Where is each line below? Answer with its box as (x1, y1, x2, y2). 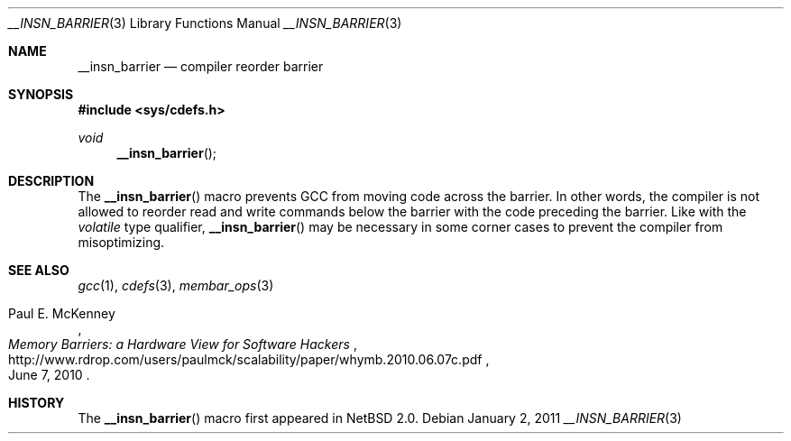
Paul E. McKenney (8, 306, 115, 321)
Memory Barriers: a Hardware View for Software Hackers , (8, 336, 357, 352)
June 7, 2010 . (8, 367, 90, 382)
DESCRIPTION (8, 173, 95, 188)
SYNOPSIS (8, 87, 74, 102)
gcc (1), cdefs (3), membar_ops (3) (78, 278, 274, 293)
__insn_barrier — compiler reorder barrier (78, 59, 324, 74)
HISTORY (8, 395, 65, 410)
